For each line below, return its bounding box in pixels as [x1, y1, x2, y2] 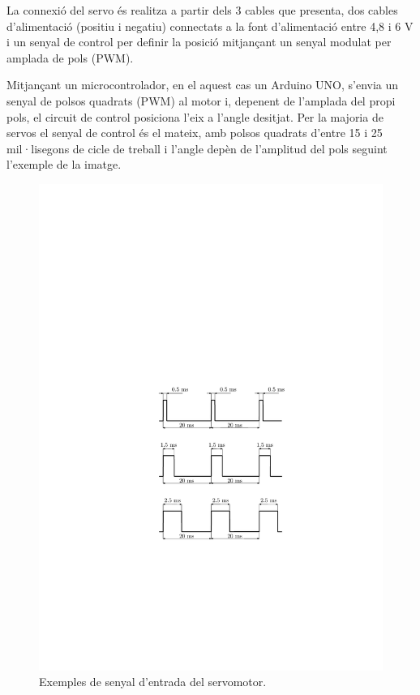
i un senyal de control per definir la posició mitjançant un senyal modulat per [6, 33, 392, 50]
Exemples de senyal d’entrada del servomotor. [39, 673, 267, 690]
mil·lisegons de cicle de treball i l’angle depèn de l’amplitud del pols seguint [6, 139, 388, 157]
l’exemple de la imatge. [6, 156, 122, 173]
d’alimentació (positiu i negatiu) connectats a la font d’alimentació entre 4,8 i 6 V [6, 17, 414, 34]
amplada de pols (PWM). [6, 49, 134, 66]
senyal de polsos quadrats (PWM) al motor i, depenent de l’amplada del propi [6, 92, 396, 109]
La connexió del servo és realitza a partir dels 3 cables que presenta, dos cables [6, 2, 398, 18]
